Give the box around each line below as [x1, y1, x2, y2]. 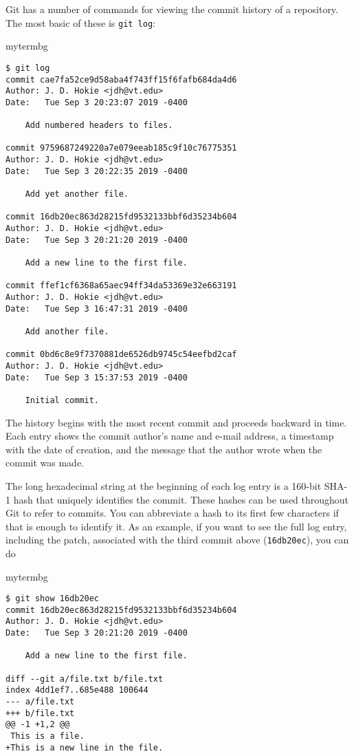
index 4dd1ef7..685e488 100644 [5, 685, 148, 695]
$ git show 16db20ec [5, 594, 100, 604]
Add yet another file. [25, 189, 129, 199]
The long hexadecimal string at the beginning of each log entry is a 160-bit [5, 478, 322, 493]
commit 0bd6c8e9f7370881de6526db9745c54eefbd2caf [5, 349, 237, 360]
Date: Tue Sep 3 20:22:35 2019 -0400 [5, 166, 188, 176]
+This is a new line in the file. [5, 742, 164, 753]
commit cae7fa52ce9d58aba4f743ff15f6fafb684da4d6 [5, 74, 237, 85]
